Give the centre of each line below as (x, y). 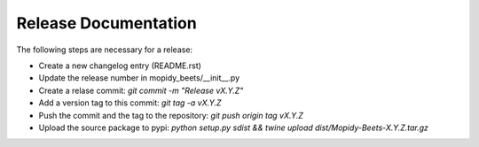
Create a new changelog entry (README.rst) (120, 66)
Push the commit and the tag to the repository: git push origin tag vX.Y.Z (171, 115)
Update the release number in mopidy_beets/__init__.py (139, 78)
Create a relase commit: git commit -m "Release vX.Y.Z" (141, 90)
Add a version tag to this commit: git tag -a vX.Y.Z (130, 103)
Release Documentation (106, 23)
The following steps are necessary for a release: (105, 50)
